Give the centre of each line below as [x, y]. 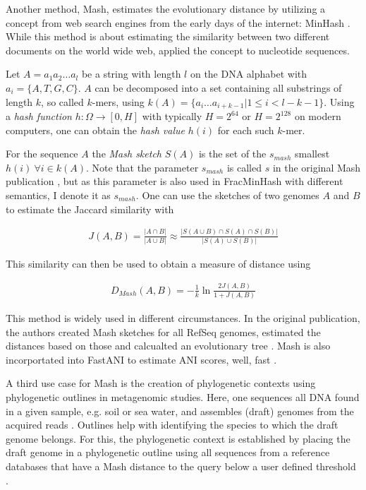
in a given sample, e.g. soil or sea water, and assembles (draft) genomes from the [180, 411]
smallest [312, 154]
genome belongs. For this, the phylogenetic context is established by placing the [178, 438]
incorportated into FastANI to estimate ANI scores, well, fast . [141, 359]
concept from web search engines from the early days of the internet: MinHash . [178, 22]
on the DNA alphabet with [249, 74]
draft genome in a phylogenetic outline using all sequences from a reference [168, 452]
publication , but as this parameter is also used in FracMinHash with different [175, 181]
